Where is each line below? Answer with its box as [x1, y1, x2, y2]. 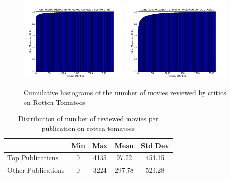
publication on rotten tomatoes [41, 123, 135, 133]
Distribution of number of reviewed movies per [18, 113, 158, 124]
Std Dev [141, 140, 169, 150]
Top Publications [7, 153, 59, 163]
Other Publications [7, 165, 65, 175]
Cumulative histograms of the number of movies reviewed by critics [24, 87, 226, 98]
